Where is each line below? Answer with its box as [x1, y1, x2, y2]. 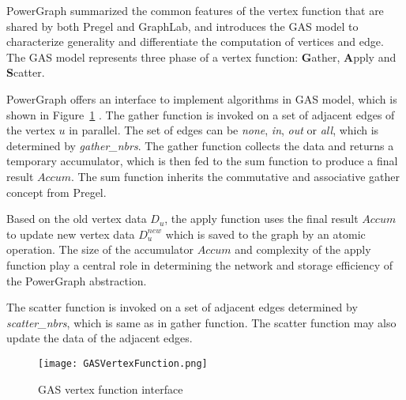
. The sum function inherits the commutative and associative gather [70, 168, 400, 184]
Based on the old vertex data [6, 210, 147, 227]
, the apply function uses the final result [164, 210, 359, 227]
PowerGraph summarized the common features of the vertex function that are [6, 2, 384, 18]
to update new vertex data [6, 225, 135, 242]
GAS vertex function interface [38, 380, 183, 397]
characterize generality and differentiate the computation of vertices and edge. [6, 33, 384, 50]
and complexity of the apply [235, 241, 371, 258]
